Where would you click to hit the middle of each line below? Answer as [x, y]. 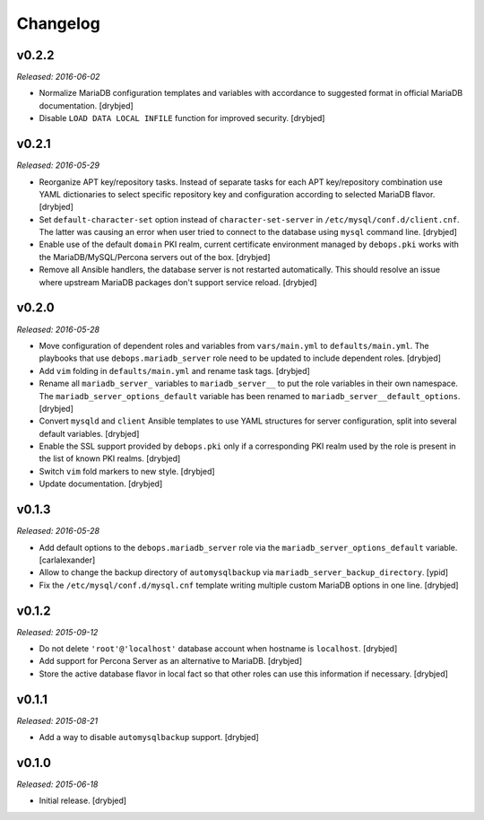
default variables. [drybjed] [89, 433]
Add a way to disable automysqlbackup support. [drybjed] [149, 737]
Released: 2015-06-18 [57, 784]
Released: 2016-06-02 [58, 77]
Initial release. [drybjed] [83, 801]
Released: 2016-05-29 [58, 165]
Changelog [58, 23]
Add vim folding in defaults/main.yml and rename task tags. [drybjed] [175, 371]
